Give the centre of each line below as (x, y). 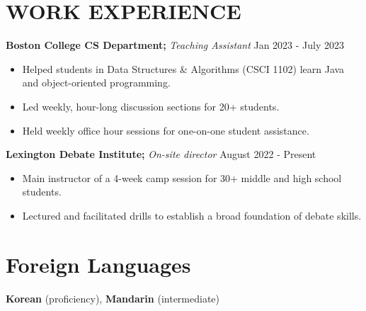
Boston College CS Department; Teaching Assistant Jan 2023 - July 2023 (175, 45)
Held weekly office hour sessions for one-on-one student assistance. (166, 130)
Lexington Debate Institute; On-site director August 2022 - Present (161, 154)
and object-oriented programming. (96, 83)
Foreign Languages (98, 264)
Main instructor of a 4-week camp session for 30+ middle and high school (182, 177)
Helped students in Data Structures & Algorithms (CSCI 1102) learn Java (183, 68)
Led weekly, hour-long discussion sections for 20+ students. (151, 106)
